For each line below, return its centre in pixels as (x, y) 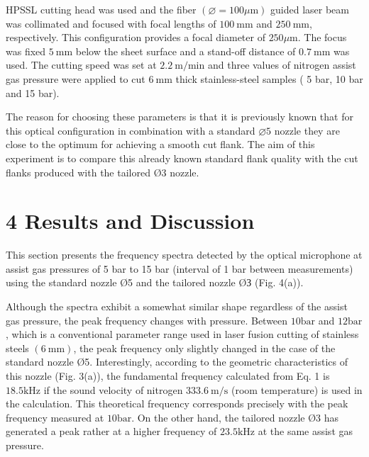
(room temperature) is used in (297, 389)
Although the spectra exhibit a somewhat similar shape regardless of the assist (177, 306)
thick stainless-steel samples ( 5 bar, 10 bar (269, 78)
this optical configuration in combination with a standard (131, 130)
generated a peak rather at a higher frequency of (111, 431)
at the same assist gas (305, 431)
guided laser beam (310, 9)
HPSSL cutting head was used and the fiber (101, 9)
